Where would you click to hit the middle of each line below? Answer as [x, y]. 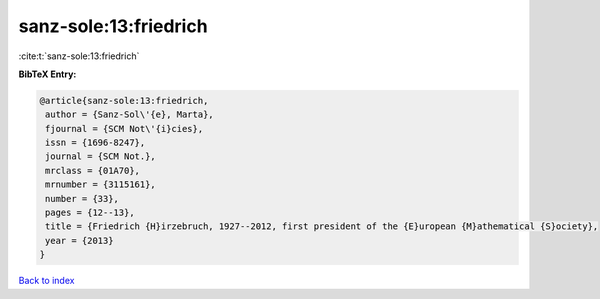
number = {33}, [82, 198]
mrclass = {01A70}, [92, 170]
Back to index [46, 281]
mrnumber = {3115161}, [101, 184]
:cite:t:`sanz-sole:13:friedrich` [79, 56]
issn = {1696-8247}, [95, 143]
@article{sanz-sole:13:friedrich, [124, 100]
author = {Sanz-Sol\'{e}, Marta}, [129, 114]
